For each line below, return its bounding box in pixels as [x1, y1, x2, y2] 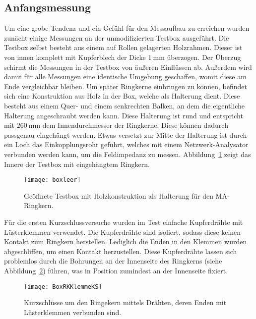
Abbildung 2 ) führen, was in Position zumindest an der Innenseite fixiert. [4, 265, 228, 275]
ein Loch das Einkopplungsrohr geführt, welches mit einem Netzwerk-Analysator [4, 139, 249, 150]
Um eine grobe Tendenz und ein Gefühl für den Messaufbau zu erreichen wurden [4, 23, 250, 33]
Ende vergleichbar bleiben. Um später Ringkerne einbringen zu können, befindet [4, 81, 247, 91]
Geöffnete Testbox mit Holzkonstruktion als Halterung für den [24, 190, 213, 201]
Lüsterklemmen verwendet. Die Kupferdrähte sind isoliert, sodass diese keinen [4, 226, 241, 237]
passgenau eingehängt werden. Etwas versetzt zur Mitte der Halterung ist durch [4, 129, 247, 140]
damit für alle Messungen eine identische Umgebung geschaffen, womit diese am [4, 71, 247, 82]
